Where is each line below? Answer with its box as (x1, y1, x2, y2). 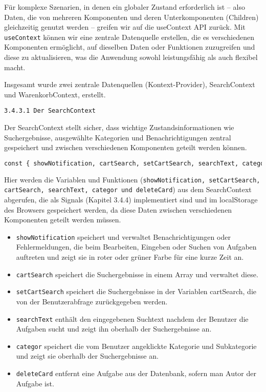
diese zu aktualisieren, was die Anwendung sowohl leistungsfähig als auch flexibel (4, 52, 258, 63)
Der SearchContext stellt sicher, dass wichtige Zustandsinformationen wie (4, 122, 234, 133)
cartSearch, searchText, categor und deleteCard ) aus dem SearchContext (4, 184, 252, 195)
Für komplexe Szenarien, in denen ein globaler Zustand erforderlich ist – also (4, 2, 245, 12)
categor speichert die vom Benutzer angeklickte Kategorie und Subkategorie (16, 340, 257, 351)
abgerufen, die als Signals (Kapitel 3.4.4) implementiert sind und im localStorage (4, 194, 258, 205)
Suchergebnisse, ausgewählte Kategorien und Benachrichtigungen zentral (4, 132, 231, 142)
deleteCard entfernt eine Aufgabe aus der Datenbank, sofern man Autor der (16, 368, 257, 379)
